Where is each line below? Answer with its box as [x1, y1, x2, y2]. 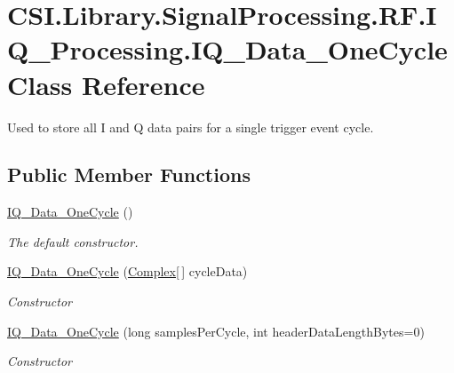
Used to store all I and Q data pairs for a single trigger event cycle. [7, 117, 374, 136]
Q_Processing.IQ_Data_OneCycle [7, 31, 448, 67]
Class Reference [7, 66, 205, 102]
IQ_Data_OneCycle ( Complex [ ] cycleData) [7, 262, 248, 281]
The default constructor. [7, 232, 139, 250]
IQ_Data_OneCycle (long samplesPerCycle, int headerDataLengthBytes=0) [7, 321, 425, 340]
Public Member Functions [7, 161, 251, 188]
